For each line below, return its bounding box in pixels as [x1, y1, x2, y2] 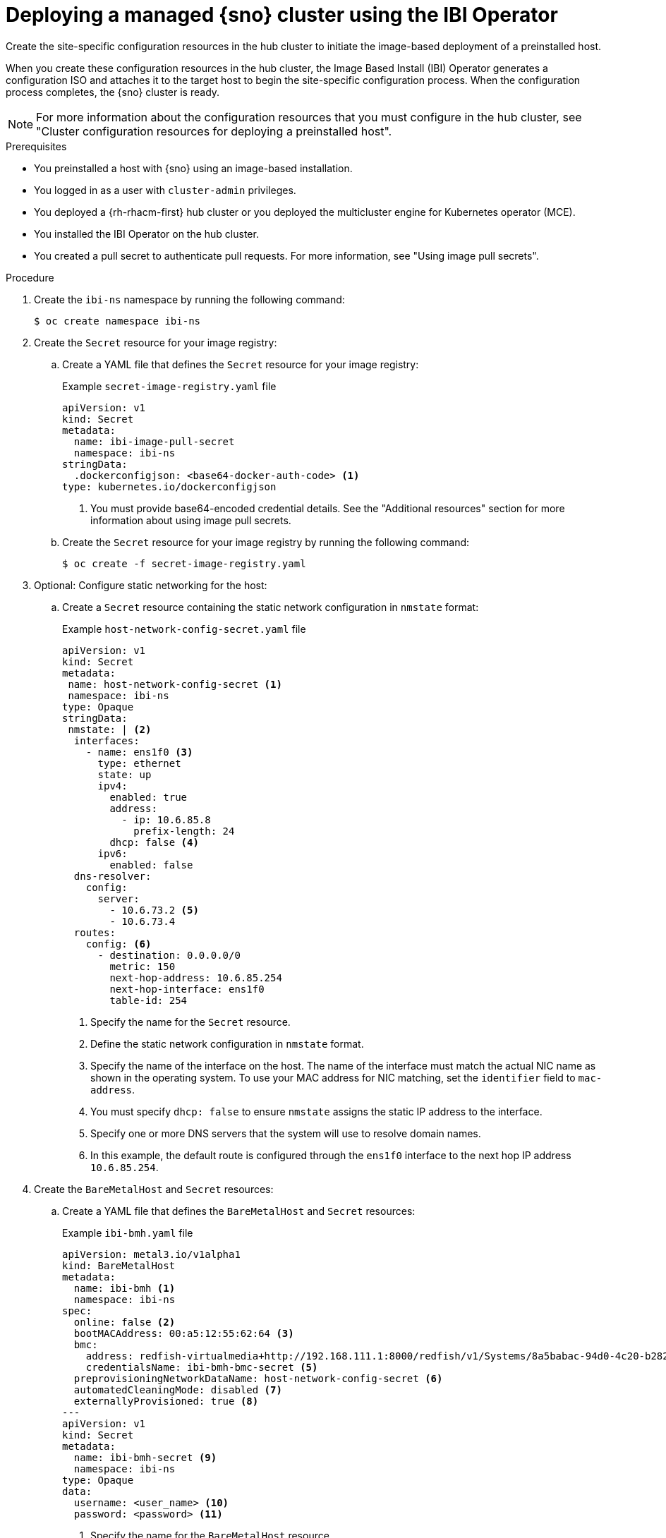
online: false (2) [73, 1316, 176, 1328]
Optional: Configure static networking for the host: [34, 579, 267, 591]
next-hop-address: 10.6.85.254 [109, 971, 282, 983]
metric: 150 [109, 960, 176, 972]
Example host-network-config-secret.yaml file [62, 622, 306, 635]
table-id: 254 [109, 994, 188, 1006]
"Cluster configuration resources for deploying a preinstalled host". [36, 123, 392, 138]
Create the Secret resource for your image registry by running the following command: [62, 535, 470, 548]
